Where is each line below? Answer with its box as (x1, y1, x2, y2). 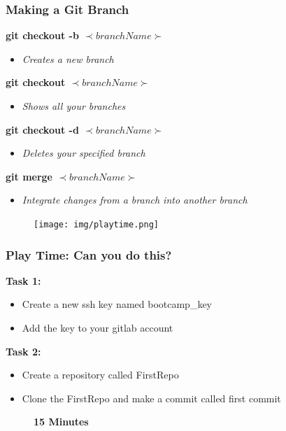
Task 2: (6, 344, 41, 358)
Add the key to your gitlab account (22, 320, 173, 335)
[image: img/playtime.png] (34, 219, 159, 229)
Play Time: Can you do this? (6, 246, 172, 263)
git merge (6, 169, 52, 183)
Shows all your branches (22, 99, 126, 113)
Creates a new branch (22, 51, 114, 66)
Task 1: (6, 273, 41, 288)
